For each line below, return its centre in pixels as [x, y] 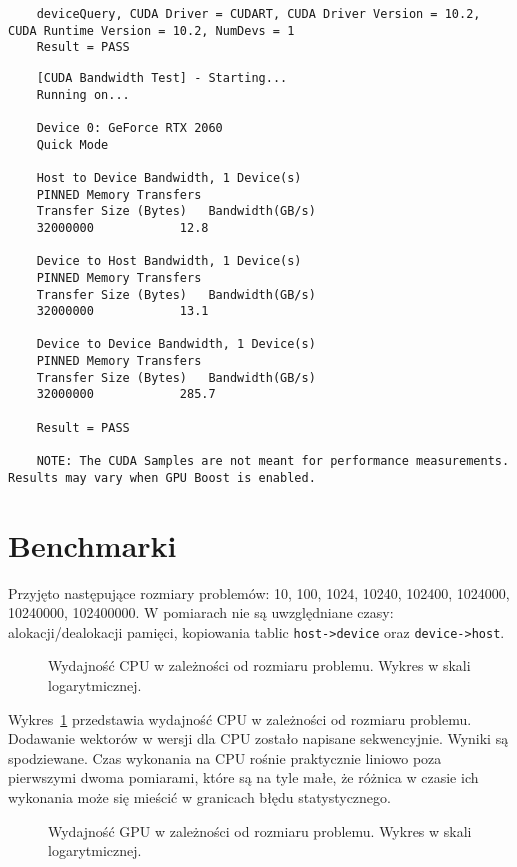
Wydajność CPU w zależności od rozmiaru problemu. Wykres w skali [259, 665]
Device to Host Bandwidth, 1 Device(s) [169, 261]
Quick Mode [72, 144]
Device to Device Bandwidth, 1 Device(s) [176, 344]
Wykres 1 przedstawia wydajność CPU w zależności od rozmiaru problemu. [240, 718]
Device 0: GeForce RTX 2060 [129, 127]
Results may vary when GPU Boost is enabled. [162, 477]
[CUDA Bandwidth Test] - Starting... [162, 77]
